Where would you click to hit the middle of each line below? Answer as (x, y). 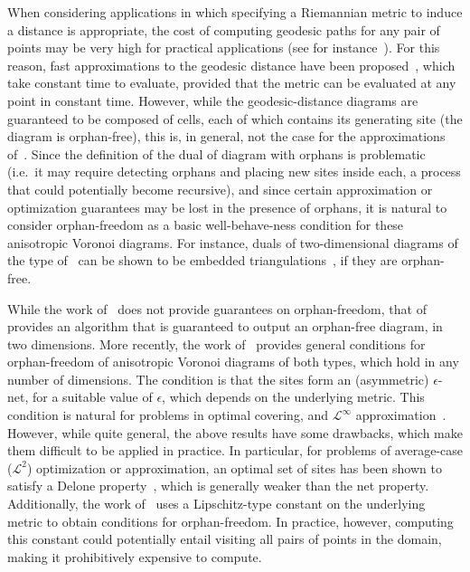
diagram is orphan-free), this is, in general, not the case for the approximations (226, 136)
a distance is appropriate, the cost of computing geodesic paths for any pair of (224, 29)
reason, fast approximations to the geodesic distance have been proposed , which (231, 65)
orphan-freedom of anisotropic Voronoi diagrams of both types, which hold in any (233, 362)
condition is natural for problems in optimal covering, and (168, 415)
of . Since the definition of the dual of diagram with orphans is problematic (216, 153)
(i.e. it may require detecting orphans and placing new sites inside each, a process (234, 172)
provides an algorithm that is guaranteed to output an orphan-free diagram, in (225, 326)
